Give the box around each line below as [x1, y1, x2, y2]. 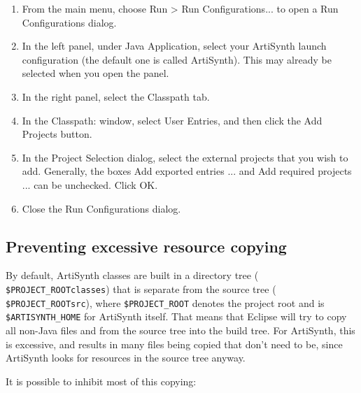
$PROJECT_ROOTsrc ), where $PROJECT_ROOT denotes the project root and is [6, 295, 325, 310]
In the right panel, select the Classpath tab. [22, 89, 210, 103]
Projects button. [22, 127, 92, 141]
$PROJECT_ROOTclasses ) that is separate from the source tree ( [6, 281, 276, 296]
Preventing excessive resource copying [6, 235, 287, 257]
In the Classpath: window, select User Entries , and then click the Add [22, 113, 323, 127]
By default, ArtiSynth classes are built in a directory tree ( [6, 268, 259, 283]
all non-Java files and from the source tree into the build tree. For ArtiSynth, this [6, 322, 355, 337]
